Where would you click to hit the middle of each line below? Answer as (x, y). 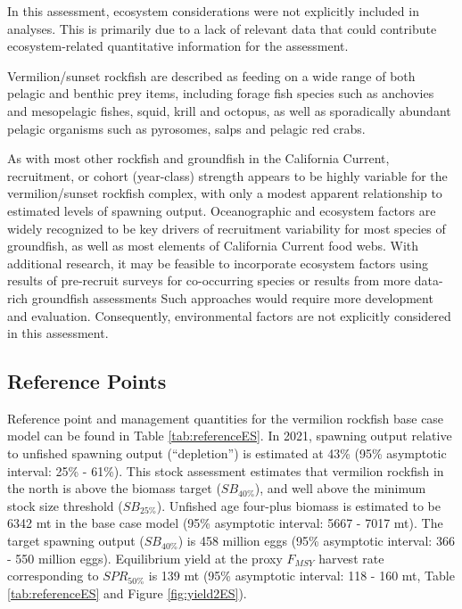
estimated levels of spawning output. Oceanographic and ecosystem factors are (222, 210)
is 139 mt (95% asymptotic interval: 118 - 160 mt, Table (301, 576)
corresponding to (53, 576)
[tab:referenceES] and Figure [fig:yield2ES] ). (127, 593)
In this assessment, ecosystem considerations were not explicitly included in (213, 11)
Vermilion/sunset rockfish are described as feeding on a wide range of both (211, 75)
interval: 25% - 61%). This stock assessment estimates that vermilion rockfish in (226, 470)
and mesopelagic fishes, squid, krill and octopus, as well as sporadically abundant (229, 110)
